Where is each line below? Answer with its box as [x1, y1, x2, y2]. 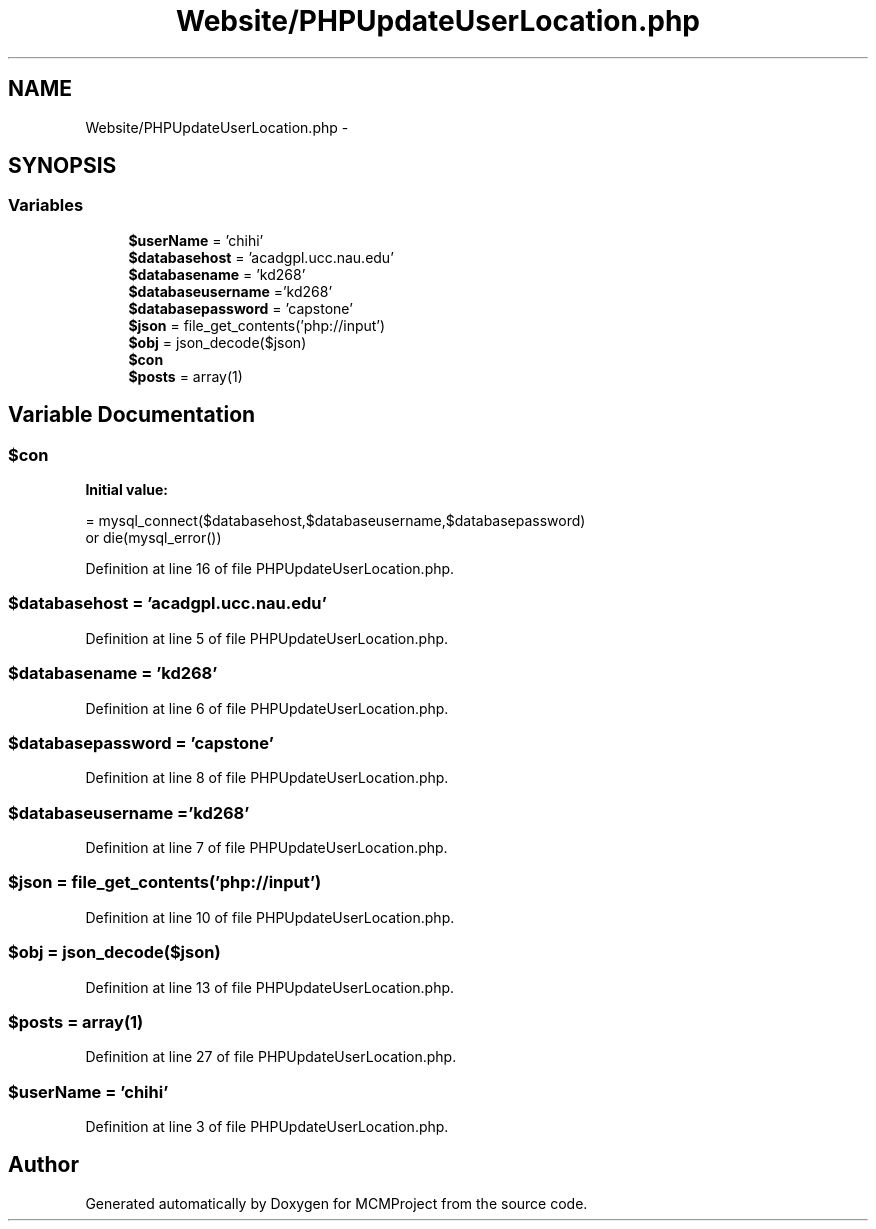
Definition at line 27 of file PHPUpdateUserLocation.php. [85, 1048, 457, 1066]
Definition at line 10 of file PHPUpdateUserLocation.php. [85, 908, 455, 926]
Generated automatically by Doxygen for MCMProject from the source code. [85, 1194, 588, 1212]
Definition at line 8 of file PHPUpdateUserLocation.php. [85, 769, 449, 787]
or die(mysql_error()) [85, 529, 222, 547]
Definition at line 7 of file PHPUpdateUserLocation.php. [85, 839, 448, 857]
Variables [8, 195, 84, 216]
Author [8, 1152, 79, 1178]
